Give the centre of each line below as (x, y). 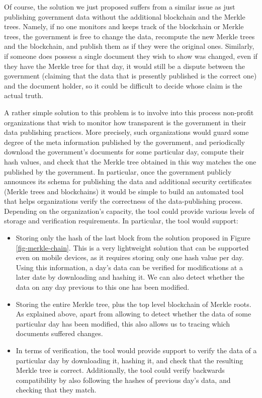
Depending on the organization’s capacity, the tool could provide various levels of (129, 211)
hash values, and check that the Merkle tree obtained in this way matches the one (130, 161)
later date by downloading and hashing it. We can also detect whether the (130, 277)
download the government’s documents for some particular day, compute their (124, 152)
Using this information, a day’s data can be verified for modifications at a (129, 267)
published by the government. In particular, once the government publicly (118, 171)
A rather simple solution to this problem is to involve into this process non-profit (129, 112)
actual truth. (24, 95)
